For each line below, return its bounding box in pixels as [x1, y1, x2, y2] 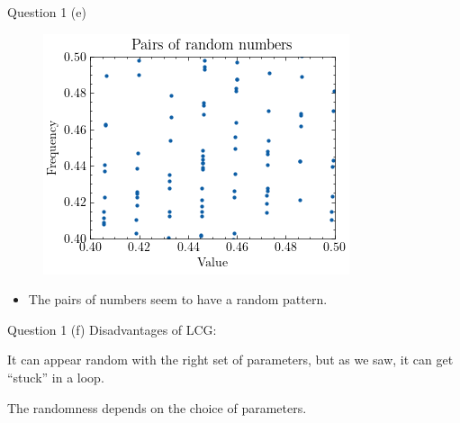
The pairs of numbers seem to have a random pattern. [28, 290, 328, 309]
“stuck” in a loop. [7, 367, 104, 386]
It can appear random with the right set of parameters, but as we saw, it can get [7, 350, 454, 369]
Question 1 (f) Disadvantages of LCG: [7, 319, 217, 338]
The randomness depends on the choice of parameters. [7, 398, 307, 417]
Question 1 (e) [7, 3, 86, 21]
